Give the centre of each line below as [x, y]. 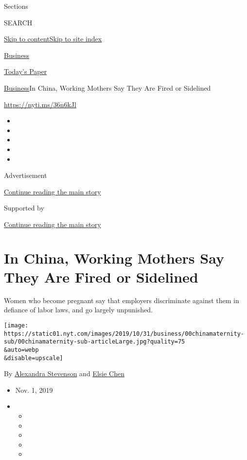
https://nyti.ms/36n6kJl [40, 104]
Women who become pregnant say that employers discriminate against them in [122, 300]
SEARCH [18, 22]
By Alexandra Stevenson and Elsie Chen [64, 374]
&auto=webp [21, 350]
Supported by [24, 208]
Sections [16, 6]
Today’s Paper [26, 71]
